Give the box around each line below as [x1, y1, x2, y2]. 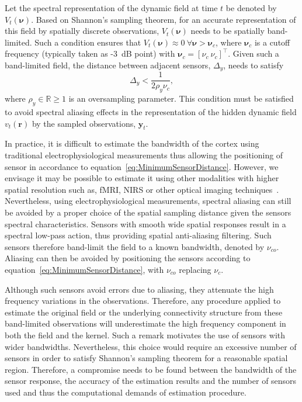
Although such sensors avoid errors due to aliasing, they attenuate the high [5, 283, 274, 295]
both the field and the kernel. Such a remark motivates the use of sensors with [5, 328, 286, 341]
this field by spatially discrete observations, [5, 25, 159, 37]
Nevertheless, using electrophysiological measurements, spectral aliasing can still [5, 195, 291, 207]
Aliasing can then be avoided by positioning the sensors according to [5, 252, 251, 264]
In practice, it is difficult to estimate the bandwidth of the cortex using [5, 137, 259, 150]
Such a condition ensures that [34, 36, 141, 48]
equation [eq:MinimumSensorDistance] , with [5, 264, 164, 275]
